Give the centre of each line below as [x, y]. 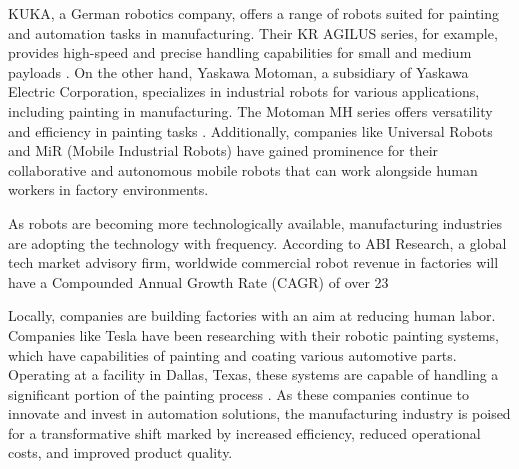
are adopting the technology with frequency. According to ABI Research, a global [257, 242]
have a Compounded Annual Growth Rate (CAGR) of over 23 [198, 281]
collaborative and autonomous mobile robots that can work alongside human [243, 169]
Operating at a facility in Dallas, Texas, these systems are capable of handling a [253, 374]
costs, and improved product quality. [120, 452]
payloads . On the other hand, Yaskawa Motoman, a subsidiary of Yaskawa [238, 71]
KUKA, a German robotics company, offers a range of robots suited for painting [254, 13]
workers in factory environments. [108, 189]
